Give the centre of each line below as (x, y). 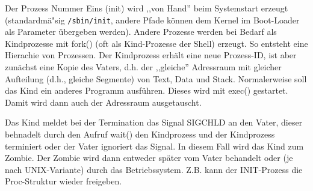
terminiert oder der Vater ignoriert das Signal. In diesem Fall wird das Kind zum (154, 146)
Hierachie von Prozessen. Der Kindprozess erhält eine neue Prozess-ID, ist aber (151, 55)
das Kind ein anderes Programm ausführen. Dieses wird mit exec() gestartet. (147, 90)
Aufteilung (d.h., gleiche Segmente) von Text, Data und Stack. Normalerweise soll (156, 78)
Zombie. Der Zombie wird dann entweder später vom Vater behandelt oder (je (149, 158)
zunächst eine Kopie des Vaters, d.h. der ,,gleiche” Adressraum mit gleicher (143, 67)
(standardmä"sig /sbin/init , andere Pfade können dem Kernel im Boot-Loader (152, 20)
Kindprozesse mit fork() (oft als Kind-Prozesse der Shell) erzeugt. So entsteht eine (156, 43)
